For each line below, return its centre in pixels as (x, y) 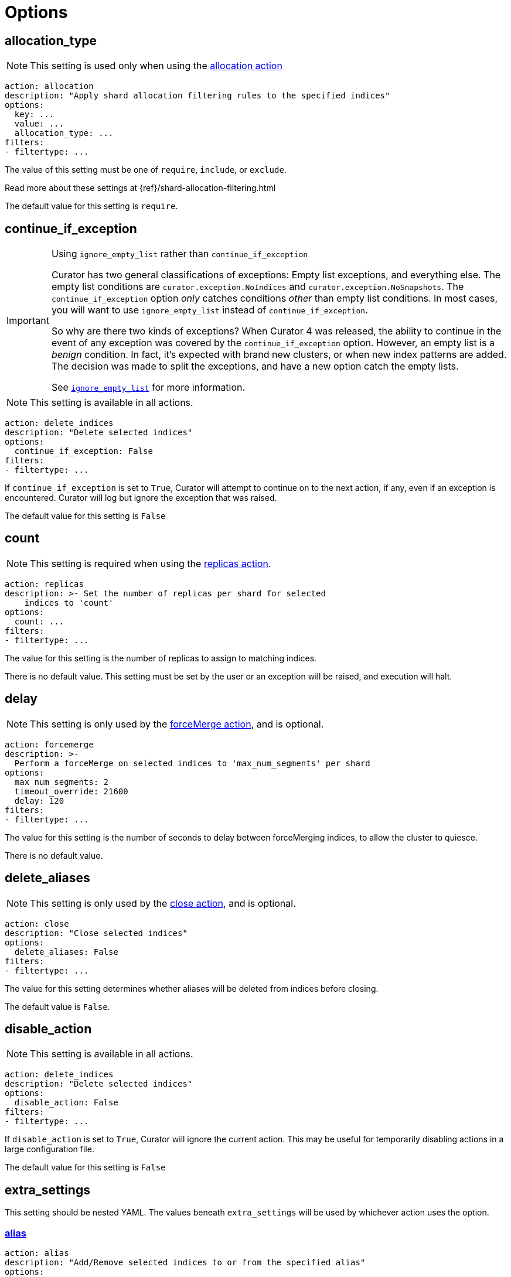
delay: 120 (39, 800)
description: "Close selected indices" (96, 933)
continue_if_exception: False (84, 451)
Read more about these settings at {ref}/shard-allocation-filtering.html (140, 188)
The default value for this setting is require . (91, 206)
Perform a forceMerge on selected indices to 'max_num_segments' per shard (192, 763)
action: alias (37, 1253)
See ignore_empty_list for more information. (148, 387)
